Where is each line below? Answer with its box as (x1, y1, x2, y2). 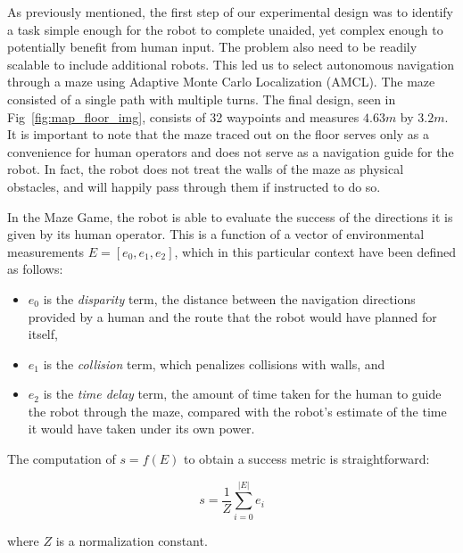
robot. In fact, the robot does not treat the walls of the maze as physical (7, 160, 404, 178)
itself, (28, 325, 58, 343)
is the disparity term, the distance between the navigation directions (43, 289, 416, 308)
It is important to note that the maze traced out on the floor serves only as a (7, 125, 429, 144)
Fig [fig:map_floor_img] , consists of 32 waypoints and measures (7, 107, 360, 126)
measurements (7, 242, 85, 260)
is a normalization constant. (55, 531, 208, 549)
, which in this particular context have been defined (174, 242, 457, 260)
